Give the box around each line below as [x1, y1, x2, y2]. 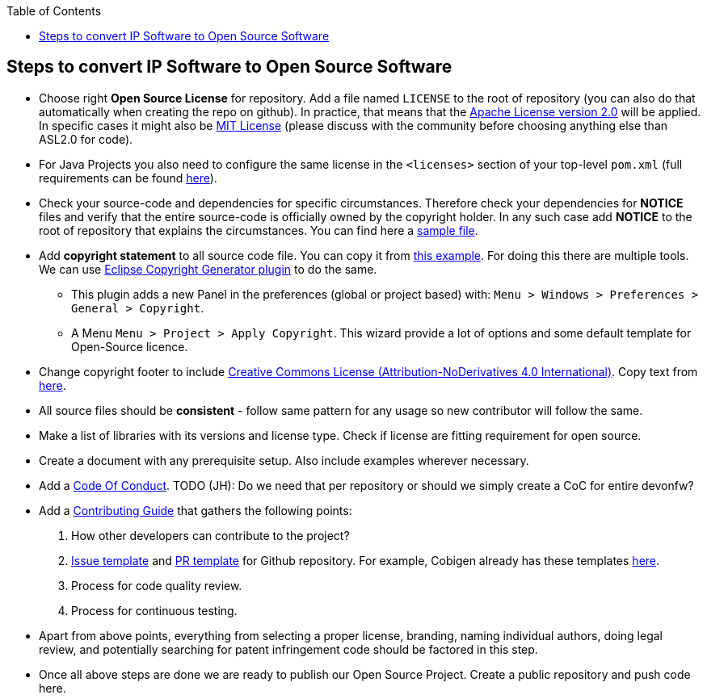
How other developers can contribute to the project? [71, 528, 350, 542]
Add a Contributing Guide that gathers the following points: [39, 503, 352, 517]
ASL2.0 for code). [39, 132, 133, 146]
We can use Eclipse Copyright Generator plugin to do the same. [39, 262, 377, 276]
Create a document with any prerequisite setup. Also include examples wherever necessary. [39, 453, 529, 467]
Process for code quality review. [71, 578, 242, 592]
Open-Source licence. [71, 339, 188, 354]
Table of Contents [6, 4, 102, 18]
